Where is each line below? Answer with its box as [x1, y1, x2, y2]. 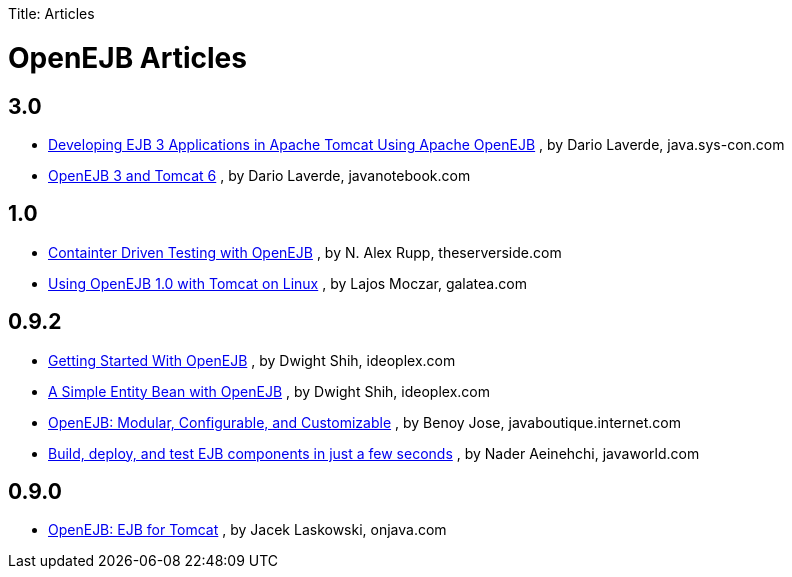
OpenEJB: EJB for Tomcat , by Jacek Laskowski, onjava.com [48, 521, 447, 539]
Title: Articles [8, 5, 95, 22]
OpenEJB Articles [8, 40, 247, 75]
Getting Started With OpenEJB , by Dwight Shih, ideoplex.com [48, 351, 456, 369]
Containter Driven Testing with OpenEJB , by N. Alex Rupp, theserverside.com [48, 243, 562, 261]
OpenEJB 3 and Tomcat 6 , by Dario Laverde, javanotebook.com [48, 166, 471, 184]
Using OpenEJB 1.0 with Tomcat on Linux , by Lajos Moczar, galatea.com [48, 274, 527, 292]
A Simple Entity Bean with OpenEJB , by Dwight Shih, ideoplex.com [48, 382, 490, 400]
